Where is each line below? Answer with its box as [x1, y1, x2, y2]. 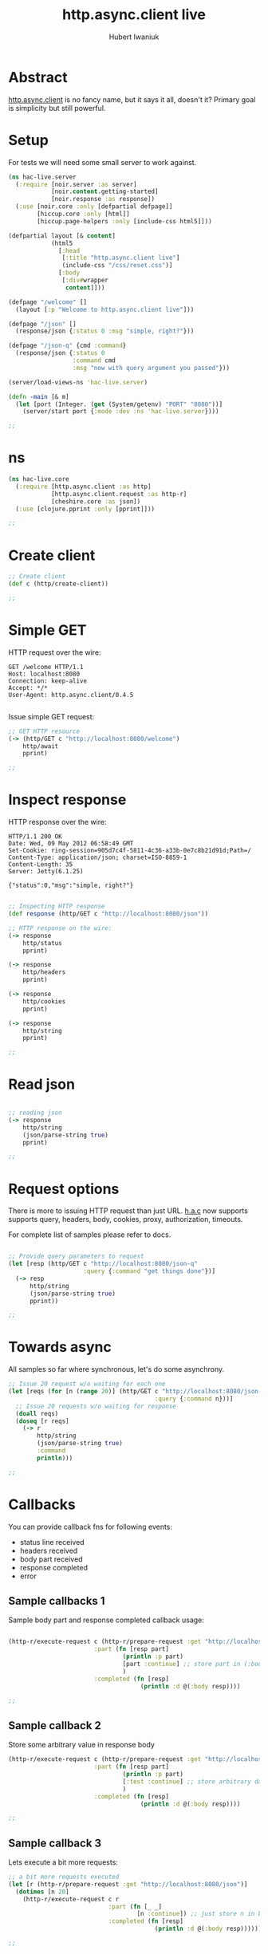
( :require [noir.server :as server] [15, 180, 137, 188]
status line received [19, 1537, 85, 1546]
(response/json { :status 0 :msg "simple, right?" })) [15, 327, 195, 336]
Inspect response [8, 791, 127, 809]
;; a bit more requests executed [8, 1873, 120, 1881]
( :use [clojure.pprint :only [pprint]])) [15, 505, 156, 513]
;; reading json [8, 1109, 62, 1117]
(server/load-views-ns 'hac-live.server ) [8, 378, 148, 386]
